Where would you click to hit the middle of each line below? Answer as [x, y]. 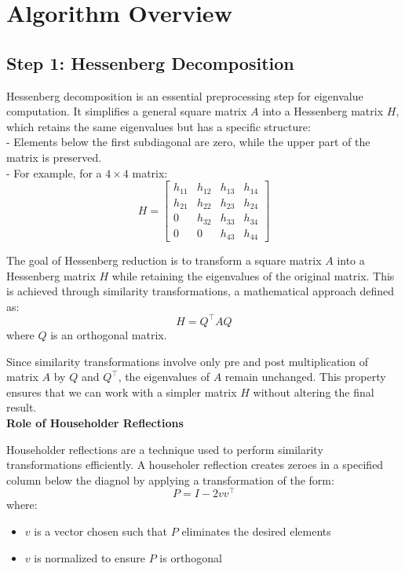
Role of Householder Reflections [95, 422]
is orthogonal [191, 557]
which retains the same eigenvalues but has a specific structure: [159, 126]
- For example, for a [54, 172]
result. [22, 407]
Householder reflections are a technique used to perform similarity [165, 449]
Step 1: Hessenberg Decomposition [150, 62]
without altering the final [314, 392]
